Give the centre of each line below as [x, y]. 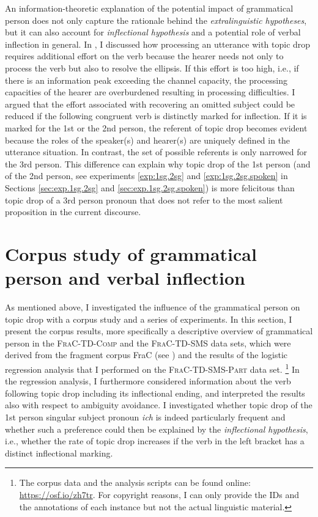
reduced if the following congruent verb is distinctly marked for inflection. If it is [156, 116]
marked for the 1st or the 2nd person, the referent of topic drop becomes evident [156, 127]
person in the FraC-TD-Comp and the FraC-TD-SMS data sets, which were [148, 343]
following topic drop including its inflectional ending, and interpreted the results [155, 393]
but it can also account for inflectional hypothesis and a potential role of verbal [153, 32]
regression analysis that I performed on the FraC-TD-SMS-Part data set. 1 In [152, 368]
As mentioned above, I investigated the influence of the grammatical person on [153, 307]
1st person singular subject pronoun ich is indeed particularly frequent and [145, 417]
